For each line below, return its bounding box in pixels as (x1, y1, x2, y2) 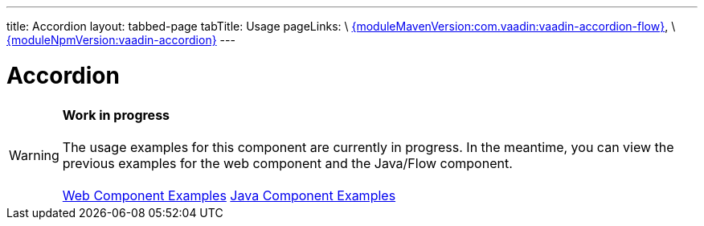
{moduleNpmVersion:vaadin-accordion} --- (6, 33, 235, 47)
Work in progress (62, 106, 170, 123)
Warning (9, 146, 59, 163)
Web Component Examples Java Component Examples (62, 187, 396, 203)
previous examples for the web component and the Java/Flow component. (62, 154, 513, 171)
